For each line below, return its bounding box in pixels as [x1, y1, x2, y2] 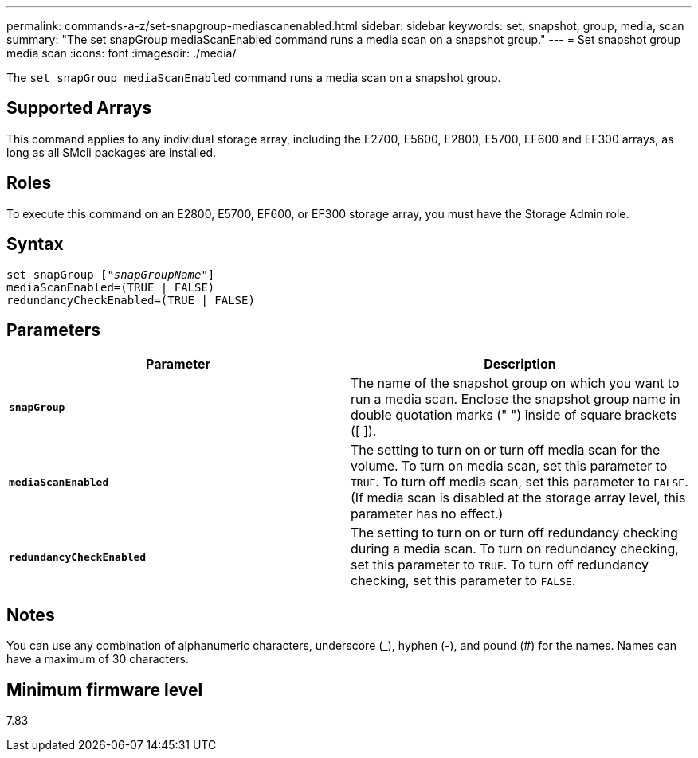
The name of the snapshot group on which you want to [351, 375, 680, 392]
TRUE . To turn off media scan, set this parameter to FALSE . [351, 474, 688, 490]
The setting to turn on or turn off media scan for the [351, 442, 661, 459]
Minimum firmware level [6, 679, 203, 700]
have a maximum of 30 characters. [6, 652, 189, 666]
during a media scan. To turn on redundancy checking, [351, 541, 679, 557]
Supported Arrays [6, 98, 152, 119]
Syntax [6, 234, 64, 255]
